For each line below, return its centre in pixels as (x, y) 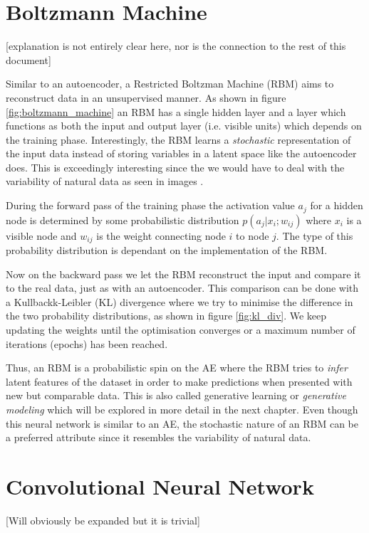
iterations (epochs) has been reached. (87, 343)
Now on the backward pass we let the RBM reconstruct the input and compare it (183, 274)
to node (253, 235)
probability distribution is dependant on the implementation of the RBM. (167, 249)
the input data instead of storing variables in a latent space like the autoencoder (181, 153)
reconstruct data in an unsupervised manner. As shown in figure (146, 97)
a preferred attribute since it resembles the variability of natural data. (158, 437)
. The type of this (315, 235)
